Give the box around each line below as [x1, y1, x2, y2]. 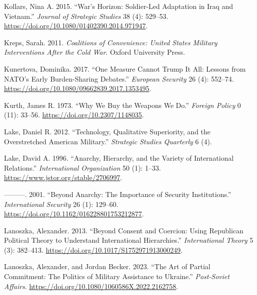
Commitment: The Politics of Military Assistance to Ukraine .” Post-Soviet [4, 271, 230, 282]
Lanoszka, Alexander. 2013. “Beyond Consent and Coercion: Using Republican [4, 225, 244, 235]
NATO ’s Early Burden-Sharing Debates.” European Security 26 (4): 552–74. [4, 73, 234, 84]
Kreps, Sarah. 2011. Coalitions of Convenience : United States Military [4, 37, 218, 47]
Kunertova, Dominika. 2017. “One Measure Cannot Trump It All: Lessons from [4, 63, 246, 74]
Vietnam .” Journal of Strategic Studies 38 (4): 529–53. [4, 10, 169, 21]
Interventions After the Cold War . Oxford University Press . [4, 47, 185, 57]
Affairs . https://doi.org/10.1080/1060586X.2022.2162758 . [4, 281, 178, 291]
